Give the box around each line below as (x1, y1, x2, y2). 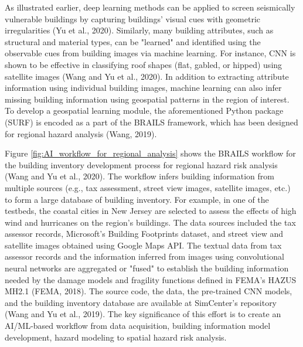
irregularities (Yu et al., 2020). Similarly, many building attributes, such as (5, 24, 274, 36)
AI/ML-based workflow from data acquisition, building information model (5, 319, 271, 332)
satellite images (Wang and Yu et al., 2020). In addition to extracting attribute (5, 70, 289, 82)
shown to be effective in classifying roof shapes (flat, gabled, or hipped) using (5, 58, 282, 70)
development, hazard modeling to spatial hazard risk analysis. (5, 331, 227, 343)
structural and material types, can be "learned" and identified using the (5, 35, 261, 47)
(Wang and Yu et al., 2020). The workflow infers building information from (5, 170, 274, 182)
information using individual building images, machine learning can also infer (5, 81, 282, 94)
